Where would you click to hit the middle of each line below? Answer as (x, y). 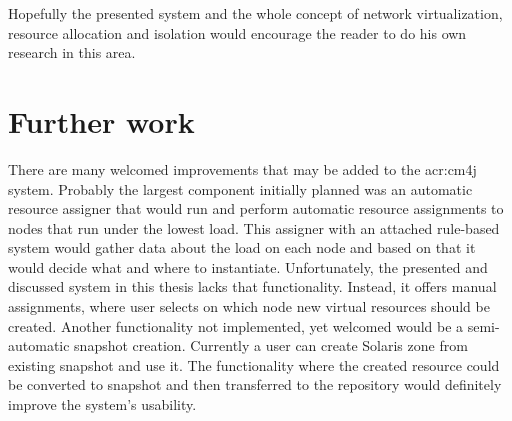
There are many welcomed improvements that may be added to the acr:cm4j (242, 168)
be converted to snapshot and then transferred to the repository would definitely (255, 384)
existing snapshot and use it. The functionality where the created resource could (254, 364)
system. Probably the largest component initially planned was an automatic (240, 188)
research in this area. (72, 52)
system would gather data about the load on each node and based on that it (242, 247)
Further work (101, 120)
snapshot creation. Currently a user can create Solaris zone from (271, 345)
